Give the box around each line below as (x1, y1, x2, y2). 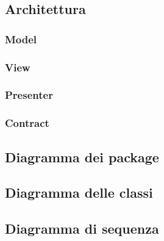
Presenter (5, 87, 53, 103)
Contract (5, 115, 49, 131)
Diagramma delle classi (5, 183, 153, 202)
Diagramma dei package (5, 147, 159, 166)
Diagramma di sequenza (5, 219, 159, 238)
